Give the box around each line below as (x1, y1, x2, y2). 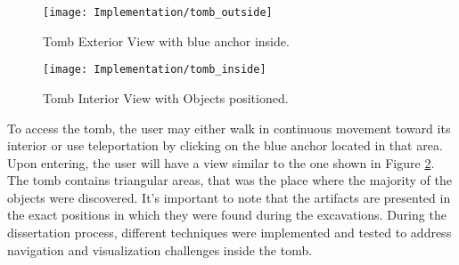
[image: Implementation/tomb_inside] (43, 63, 266, 76)
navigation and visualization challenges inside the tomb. (7, 240, 313, 259)
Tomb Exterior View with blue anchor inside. (43, 31, 290, 50)
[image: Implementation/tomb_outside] (43, 6, 273, 19)
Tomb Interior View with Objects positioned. (43, 88, 289, 107)
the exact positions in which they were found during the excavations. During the (7, 205, 447, 224)
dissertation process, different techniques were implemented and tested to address (7, 223, 452, 242)
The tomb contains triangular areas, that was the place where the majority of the (7, 171, 452, 189)
